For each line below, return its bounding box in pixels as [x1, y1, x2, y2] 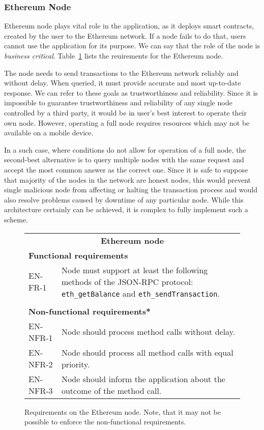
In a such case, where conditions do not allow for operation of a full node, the [4, 144, 246, 155]
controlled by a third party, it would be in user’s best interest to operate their [4, 107, 247, 118]
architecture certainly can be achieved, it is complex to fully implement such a [4, 204, 248, 215]
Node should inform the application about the [61, 372, 225, 385]
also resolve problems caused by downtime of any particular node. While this [4, 194, 244, 205]
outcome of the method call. [61, 384, 162, 396]
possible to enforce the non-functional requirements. [24, 416, 186, 427]
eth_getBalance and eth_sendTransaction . [61, 287, 220, 299]
